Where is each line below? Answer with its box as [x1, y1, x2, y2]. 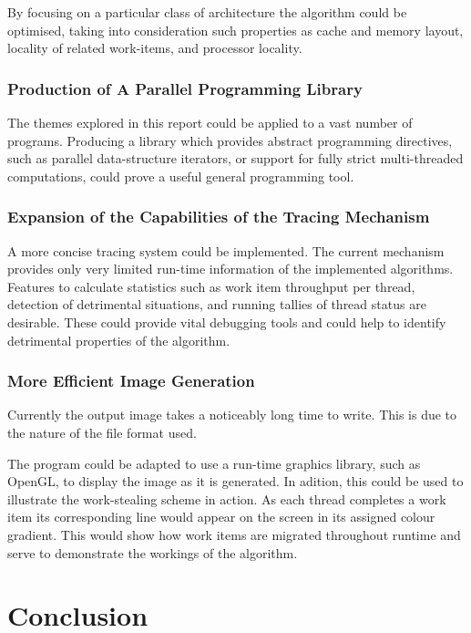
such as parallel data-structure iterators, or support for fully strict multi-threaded [7, 149, 464, 168]
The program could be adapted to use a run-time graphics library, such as [7, 453, 421, 472]
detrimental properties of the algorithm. [7, 330, 230, 349]
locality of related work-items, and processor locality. [7, 38, 302, 57]
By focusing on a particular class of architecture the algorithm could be [7, 3, 407, 21]
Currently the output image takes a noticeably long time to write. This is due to [7, 405, 457, 424]
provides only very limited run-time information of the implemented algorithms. [7, 259, 454, 278]
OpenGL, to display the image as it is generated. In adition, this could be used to [7, 472, 464, 491]
